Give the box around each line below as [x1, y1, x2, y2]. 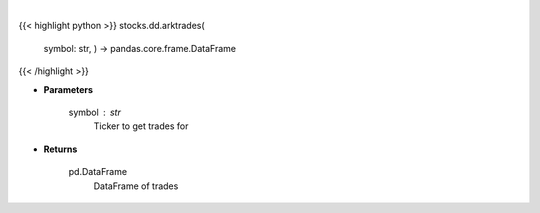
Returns [43, 143, 78, 155]
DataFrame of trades [93, 180, 179, 192]
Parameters [43, 83, 94, 95]
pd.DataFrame [68, 166, 128, 178]
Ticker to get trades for [93, 120, 189, 132]
